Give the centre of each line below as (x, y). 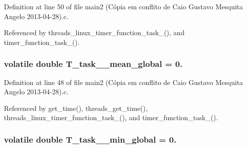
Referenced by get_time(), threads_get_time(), (76, 108)
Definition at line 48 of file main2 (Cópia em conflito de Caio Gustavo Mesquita (123, 82)
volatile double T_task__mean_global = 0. (93, 64)
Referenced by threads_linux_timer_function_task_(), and (94, 32)
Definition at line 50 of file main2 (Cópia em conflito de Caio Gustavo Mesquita (123, 6)
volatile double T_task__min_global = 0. (90, 139)
